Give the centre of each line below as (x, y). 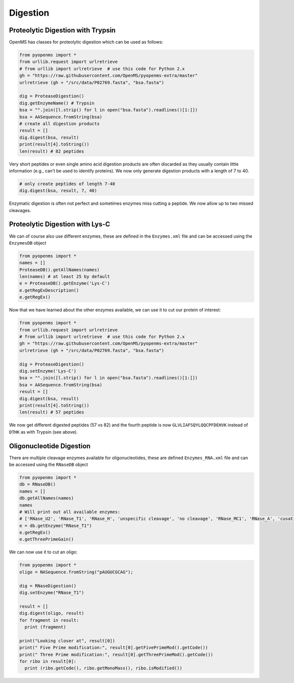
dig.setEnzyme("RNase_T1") (52, 593)
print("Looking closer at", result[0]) (67, 641)
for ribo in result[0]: (48, 661)
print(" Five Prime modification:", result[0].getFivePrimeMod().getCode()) (114, 648)
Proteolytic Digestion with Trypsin (62, 30)
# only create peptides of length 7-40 (67, 184)
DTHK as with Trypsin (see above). (43, 432)
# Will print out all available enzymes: (70, 512)
